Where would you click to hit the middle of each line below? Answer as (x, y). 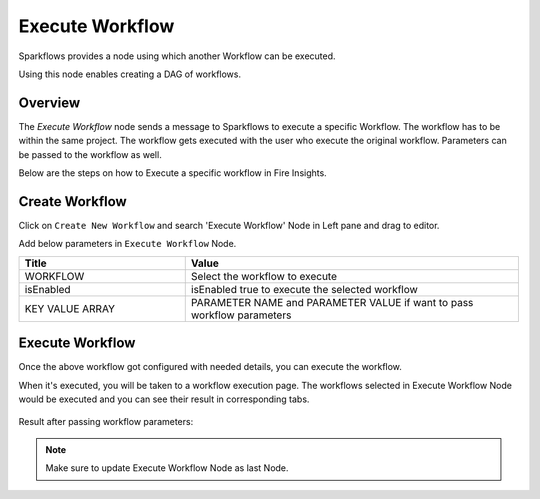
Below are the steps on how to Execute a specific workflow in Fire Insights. (172, 173)
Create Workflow (72, 201)
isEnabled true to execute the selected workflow (304, 289)
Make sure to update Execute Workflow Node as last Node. (167, 468)
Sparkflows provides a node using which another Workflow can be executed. (177, 56)
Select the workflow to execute (263, 276)
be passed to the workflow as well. (90, 154)
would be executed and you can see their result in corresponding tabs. (164, 399)
